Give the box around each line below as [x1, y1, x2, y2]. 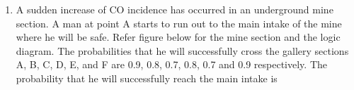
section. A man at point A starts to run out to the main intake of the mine [16, 15, 342, 30]
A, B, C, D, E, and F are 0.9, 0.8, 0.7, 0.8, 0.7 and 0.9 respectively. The [16, 57, 328, 72]
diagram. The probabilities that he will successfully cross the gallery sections [16, 43, 349, 58]
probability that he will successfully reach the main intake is [16, 70, 278, 85]
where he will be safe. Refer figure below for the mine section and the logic [16, 30, 341, 44]
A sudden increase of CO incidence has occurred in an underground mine [16, 2, 333, 16]
